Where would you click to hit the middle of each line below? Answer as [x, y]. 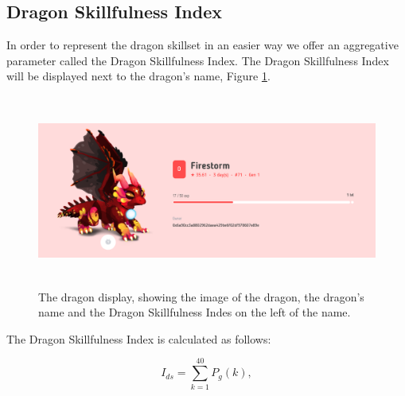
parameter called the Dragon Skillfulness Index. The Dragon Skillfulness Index [198, 60]
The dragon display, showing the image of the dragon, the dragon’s [201, 296]
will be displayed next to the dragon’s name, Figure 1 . [138, 76]
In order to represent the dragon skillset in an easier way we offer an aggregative [202, 45]
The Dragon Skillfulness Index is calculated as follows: [139, 338]
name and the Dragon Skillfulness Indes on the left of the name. [195, 312]
